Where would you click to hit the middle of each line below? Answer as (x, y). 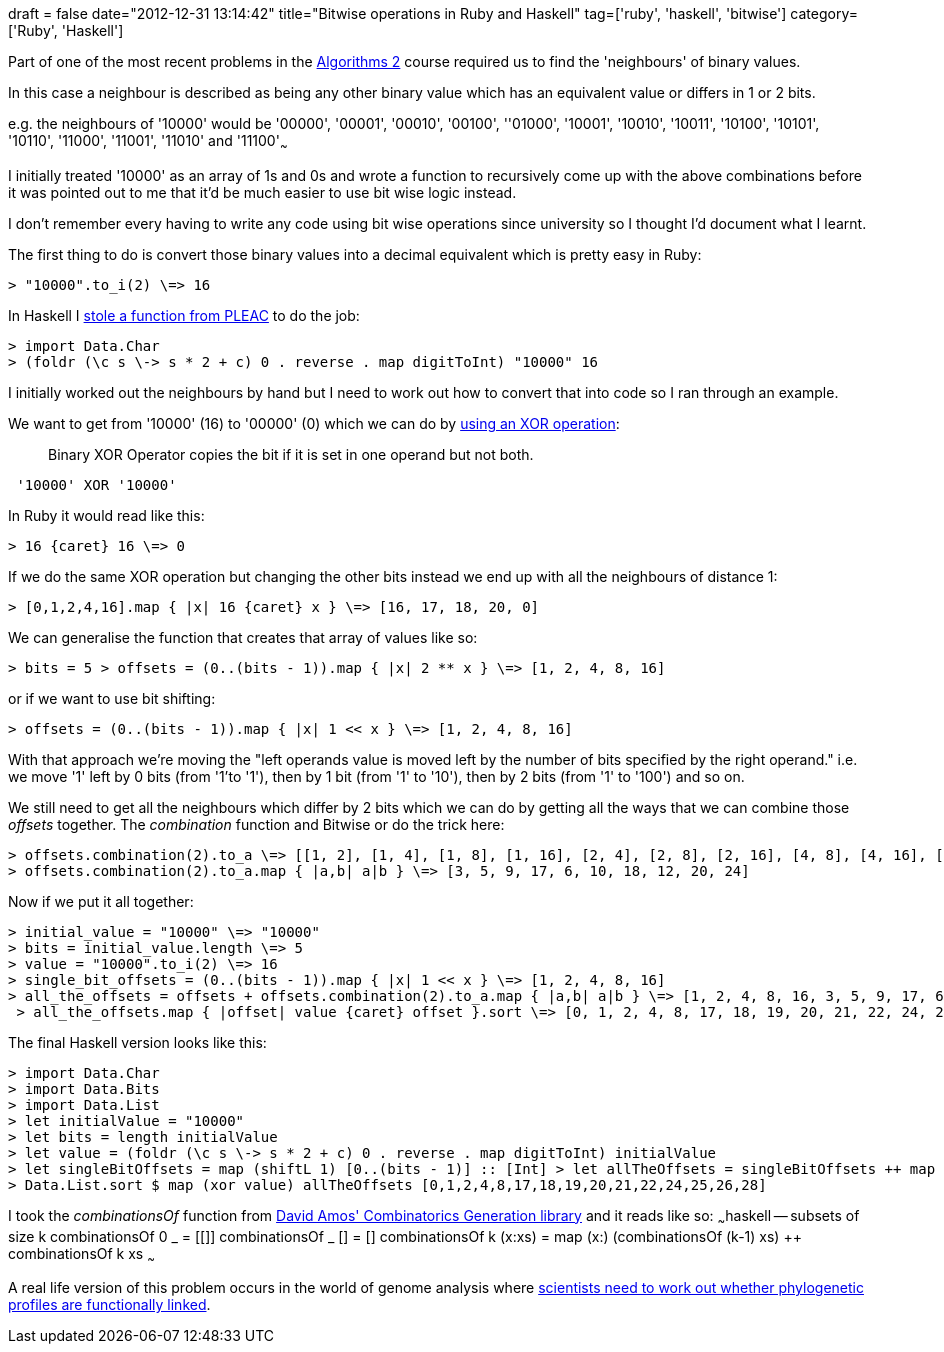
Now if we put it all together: (101, 901)
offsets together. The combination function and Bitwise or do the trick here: (256, 824)
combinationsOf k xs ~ (81, 1255)
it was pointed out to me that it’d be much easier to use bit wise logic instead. (262, 192)
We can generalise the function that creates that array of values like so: (243, 637)
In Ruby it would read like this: (106, 515)
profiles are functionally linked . (109, 1305)
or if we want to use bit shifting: (112, 698)
